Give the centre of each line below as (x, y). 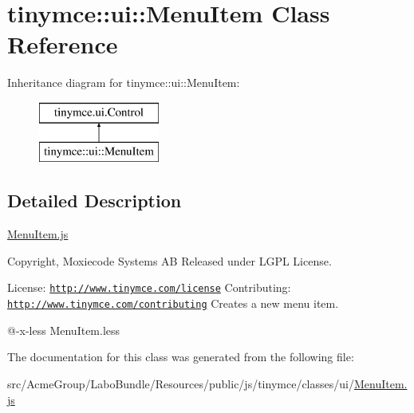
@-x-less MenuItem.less (64, 330)
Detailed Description (95, 201)
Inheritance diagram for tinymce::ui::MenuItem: (124, 83)
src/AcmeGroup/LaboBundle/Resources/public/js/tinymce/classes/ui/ (181, 383)
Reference (63, 44)
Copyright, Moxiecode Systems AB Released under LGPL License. (170, 260)
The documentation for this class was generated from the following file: (181, 357)
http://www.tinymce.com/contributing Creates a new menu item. (173, 303)
